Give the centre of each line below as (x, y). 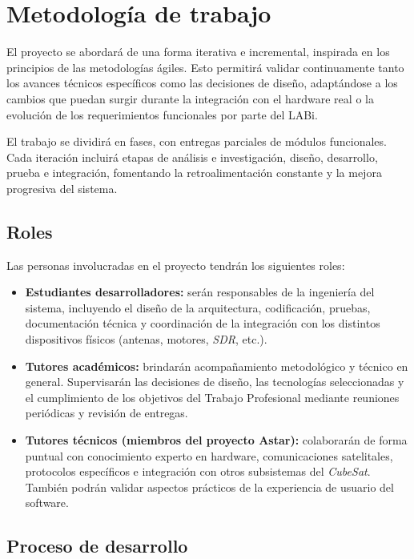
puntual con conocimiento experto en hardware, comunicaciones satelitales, (209, 455)
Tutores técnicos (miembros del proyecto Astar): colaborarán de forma (216, 440)
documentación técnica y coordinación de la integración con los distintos (203, 323)
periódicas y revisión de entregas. (107, 413)
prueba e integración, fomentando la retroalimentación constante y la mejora (194, 173)
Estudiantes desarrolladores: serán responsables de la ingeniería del (200, 292)
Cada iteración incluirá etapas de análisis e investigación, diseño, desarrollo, (192, 157)
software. (47, 503)
